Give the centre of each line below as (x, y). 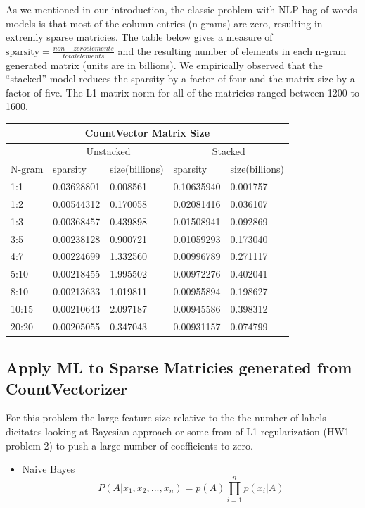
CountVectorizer (66, 388)
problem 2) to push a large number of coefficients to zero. (129, 445)
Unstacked (108, 151)
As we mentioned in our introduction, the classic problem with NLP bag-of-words (181, 9)
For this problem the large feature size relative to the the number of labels (166, 417)
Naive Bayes (49, 469)
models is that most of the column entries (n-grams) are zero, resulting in (164, 23)
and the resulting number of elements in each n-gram (232, 50)
